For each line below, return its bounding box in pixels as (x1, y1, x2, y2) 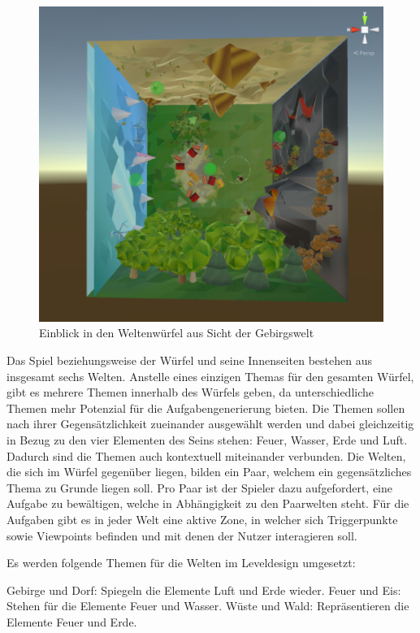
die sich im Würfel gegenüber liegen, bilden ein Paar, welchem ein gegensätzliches (6, 463, 412, 480)
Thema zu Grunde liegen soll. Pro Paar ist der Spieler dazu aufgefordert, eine (6, 479, 392, 496)
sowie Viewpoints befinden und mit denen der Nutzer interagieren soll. (6, 527, 357, 544)
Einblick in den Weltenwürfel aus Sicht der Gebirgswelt (39, 324, 314, 341)
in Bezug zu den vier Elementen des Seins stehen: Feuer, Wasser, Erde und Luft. (6, 431, 408, 448)
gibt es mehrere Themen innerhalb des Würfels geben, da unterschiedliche (6, 384, 374, 401)
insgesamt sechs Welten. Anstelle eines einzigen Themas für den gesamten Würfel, (6, 367, 414, 384)
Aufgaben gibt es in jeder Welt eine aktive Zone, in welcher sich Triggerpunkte (6, 510, 398, 527)
